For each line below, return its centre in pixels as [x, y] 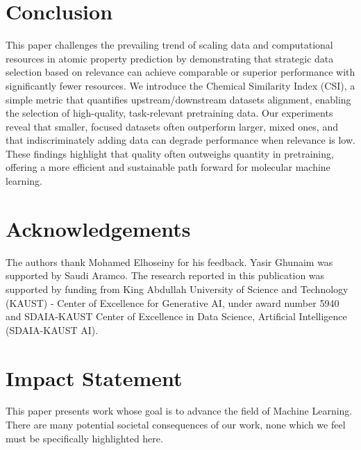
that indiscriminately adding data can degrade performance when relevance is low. [180, 140]
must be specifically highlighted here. [84, 438]
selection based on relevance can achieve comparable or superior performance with [180, 72]
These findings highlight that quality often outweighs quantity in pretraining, [170, 153]
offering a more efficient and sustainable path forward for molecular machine [168, 167]
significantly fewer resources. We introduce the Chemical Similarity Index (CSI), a [180, 85]
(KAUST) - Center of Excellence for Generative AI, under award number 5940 [173, 302]
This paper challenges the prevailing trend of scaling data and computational [169, 45]
